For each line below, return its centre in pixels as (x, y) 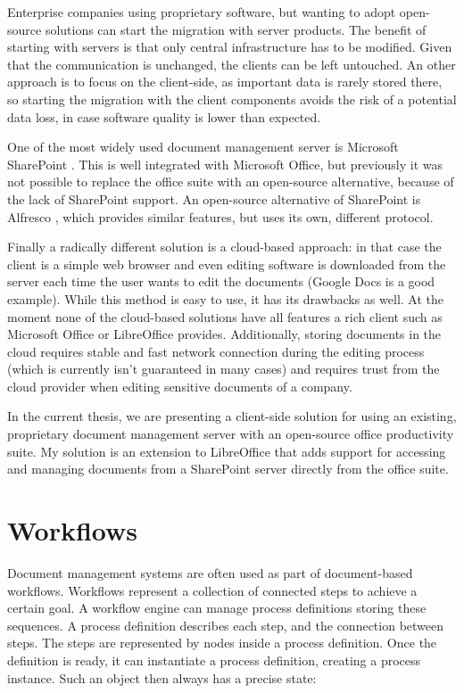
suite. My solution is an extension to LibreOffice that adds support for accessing (227, 451)
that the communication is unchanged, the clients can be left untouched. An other (232, 64)
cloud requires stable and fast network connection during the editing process (216, 351)
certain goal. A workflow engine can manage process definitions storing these (217, 608)
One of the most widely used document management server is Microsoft (203, 147)
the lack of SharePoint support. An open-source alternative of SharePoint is (214, 198)
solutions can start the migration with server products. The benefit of (236, 29)
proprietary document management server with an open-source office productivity (231, 434)
